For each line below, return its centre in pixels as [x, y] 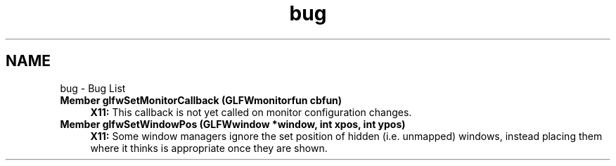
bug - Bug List [93, 88]
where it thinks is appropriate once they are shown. [209, 148]
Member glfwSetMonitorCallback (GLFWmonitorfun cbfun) [201, 100]
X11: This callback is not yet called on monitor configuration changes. [251, 112]
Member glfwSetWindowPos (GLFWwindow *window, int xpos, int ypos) [233, 124]
